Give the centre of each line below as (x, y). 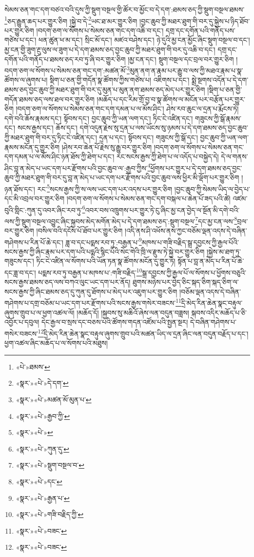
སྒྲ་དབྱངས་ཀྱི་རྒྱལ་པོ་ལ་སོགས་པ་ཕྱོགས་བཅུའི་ (194, 272)
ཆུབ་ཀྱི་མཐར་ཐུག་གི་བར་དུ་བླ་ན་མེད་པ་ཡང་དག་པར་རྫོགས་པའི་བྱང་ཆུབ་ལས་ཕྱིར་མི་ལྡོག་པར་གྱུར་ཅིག (122, 177)
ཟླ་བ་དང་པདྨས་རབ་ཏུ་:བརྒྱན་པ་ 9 (104, 241)
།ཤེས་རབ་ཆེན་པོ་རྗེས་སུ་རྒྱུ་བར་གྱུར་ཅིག (107, 147)
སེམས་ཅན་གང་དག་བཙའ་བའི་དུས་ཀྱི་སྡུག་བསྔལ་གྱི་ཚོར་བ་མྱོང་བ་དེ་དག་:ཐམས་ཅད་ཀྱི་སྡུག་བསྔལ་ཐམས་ (125, 9)
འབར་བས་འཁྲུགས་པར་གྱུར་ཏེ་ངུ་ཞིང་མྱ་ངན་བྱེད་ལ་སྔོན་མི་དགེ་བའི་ (162, 210)
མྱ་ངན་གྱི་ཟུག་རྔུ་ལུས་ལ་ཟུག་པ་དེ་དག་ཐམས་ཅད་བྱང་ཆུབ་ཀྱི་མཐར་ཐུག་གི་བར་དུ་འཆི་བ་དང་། (110, 50)
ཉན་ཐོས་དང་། (20, 189)
